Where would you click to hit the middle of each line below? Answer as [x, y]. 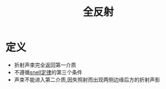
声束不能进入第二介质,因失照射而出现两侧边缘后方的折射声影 [87, 80]
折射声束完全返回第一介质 [45, 65]
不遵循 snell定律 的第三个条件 [48, 72]
